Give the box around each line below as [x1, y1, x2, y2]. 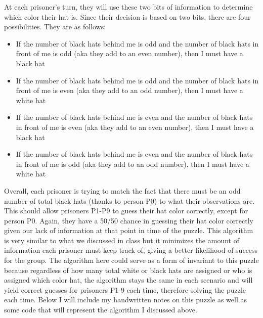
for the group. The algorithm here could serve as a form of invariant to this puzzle [4, 255, 259, 265]
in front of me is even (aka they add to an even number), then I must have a [16, 121, 254, 132]
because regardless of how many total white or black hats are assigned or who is [4, 264, 252, 275]
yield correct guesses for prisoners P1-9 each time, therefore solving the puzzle [4, 284, 246, 295]
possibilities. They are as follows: [4, 21, 106, 32]
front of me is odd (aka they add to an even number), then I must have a [16, 48, 243, 59]
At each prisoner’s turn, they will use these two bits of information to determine [4, 2, 253, 12]
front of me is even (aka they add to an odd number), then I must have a [16, 85, 243, 96]
